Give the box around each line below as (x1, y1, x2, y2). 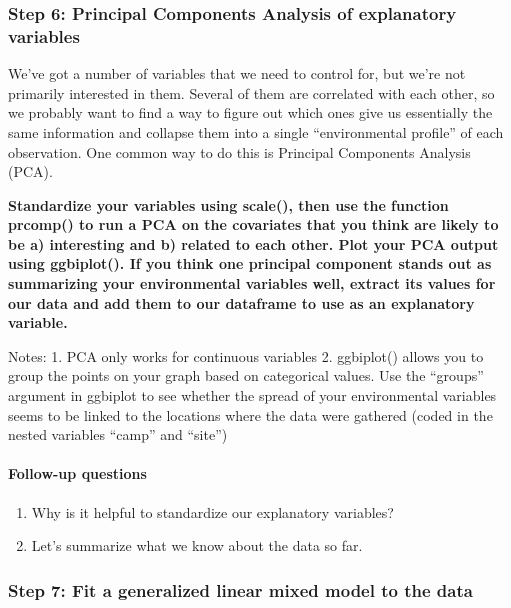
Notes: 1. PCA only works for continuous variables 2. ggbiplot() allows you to (8, 345, 484, 366)
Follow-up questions (8, 463, 147, 484)
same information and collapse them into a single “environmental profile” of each (8, 121, 504, 142)
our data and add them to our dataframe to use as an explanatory (8, 292, 475, 313)
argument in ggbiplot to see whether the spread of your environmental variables (8, 385, 497, 406)
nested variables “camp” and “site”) (8, 424, 228, 445)
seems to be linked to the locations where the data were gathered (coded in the (8, 404, 493, 425)
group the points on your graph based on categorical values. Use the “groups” (8, 365, 484, 386)
